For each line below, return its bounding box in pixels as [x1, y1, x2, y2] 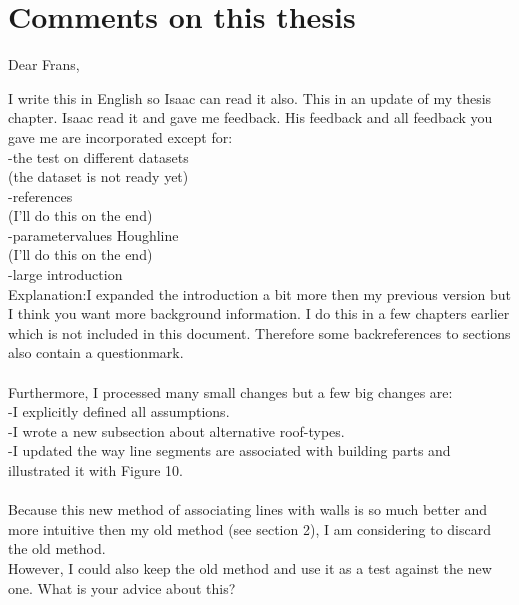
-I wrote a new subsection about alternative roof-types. [8, 420, 345, 441]
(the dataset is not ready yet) [8, 166, 189, 187]
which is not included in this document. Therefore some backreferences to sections [8, 322, 511, 343]
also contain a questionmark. [8, 342, 184, 363]
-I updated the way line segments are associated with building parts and [8, 440, 451, 461]
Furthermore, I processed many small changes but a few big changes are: [8, 381, 453, 402]
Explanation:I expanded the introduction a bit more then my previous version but [8, 283, 512, 304]
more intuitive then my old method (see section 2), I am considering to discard [8, 518, 491, 539]
